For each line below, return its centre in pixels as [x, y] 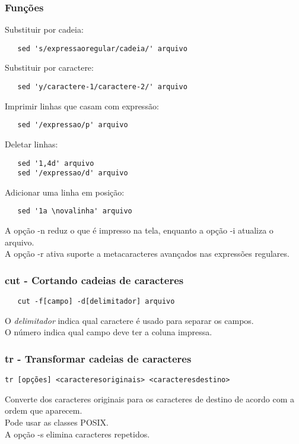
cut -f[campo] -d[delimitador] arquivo [96, 302]
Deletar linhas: [31, 144]
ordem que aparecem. [44, 410]
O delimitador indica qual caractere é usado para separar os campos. [129, 320]
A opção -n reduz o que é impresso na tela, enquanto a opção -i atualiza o [139, 230]
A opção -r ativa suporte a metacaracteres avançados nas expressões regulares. [147, 254]
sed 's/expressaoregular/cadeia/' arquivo [102, 48]
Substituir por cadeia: [44, 29]
